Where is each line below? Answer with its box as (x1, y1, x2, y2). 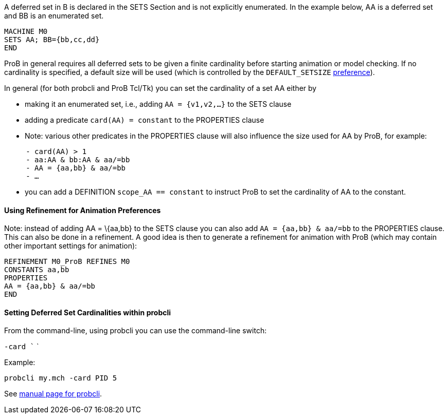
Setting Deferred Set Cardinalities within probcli (4, 308, 171, 317)
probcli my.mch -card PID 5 (4, 374, 117, 383)
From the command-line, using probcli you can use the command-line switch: (4, 326, 267, 335)
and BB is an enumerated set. (4, 11, 104, 20)
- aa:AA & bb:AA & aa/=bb (26, 156, 130, 164)
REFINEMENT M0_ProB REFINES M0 (4, 257, 130, 266)
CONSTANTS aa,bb (4, 265, 69, 274)
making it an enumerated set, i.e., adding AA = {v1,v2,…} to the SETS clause (25, 100, 292, 108)
